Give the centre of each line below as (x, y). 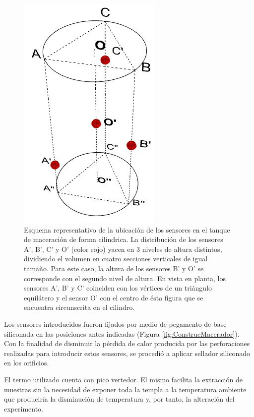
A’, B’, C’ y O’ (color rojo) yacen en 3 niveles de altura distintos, (123, 249)
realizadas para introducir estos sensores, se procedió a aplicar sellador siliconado (127, 353)
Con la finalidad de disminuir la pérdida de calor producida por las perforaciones (127, 343)
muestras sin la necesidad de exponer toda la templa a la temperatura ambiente (125, 389)
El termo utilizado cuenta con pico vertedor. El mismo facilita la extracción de (123, 379)
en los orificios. (27, 363)
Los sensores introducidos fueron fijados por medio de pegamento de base (115, 324)
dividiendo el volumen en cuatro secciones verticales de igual (116, 259)
